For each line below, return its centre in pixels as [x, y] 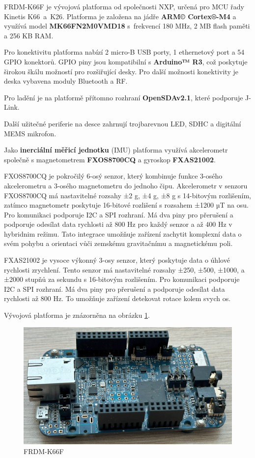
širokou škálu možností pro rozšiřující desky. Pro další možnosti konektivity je [121, 71]
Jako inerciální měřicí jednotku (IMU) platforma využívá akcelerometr [116, 150]
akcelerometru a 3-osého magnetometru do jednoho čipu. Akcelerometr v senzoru [126, 185]
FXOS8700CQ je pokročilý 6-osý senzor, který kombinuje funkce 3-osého [113, 176]
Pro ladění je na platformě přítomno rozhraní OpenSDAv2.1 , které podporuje [124, 97]
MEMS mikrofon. [30, 133]
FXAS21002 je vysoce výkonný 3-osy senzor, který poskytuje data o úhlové [117, 260]
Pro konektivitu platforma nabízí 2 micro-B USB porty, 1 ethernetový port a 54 [124, 52]
